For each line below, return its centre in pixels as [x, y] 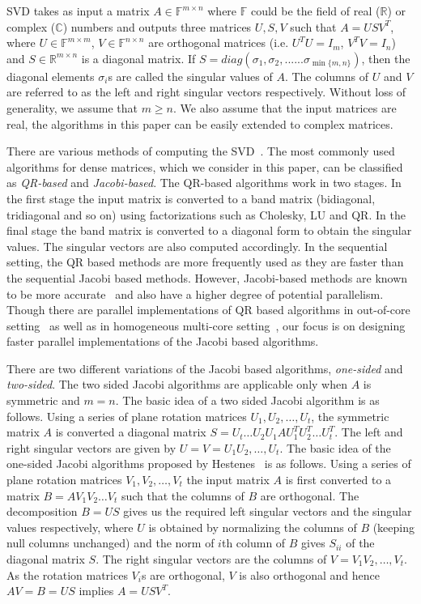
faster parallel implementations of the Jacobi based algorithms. [163, 341]
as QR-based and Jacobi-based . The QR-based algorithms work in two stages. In [204, 183]
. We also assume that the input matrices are [285, 107]
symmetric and [43, 400]
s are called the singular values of [190, 76]
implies [96, 591]
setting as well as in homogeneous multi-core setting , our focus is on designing [206, 325]
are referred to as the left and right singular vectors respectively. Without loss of [206, 92]
